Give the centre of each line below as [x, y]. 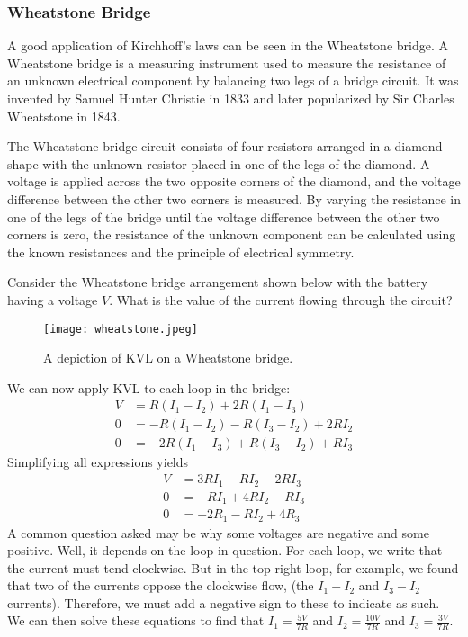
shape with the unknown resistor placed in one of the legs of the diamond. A [219, 163]
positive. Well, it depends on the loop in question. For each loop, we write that [225, 550]
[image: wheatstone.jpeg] [121, 329]
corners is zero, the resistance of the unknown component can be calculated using [232, 234]
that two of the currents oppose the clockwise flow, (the [161, 585]
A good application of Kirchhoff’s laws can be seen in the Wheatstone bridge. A [228, 45]
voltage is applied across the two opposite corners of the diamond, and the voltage [234, 181]
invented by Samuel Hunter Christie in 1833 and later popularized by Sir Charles [231, 98]
